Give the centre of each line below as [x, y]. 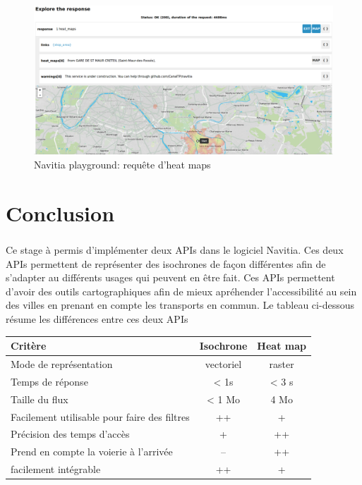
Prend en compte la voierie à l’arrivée [92, 452]
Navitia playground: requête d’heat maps [122, 164]
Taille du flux [40, 399]
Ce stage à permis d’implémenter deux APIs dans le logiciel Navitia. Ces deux [175, 250]
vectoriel [223, 364]
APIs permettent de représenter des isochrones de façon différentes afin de [166, 263]
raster [282, 364]
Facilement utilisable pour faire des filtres [100, 416]
